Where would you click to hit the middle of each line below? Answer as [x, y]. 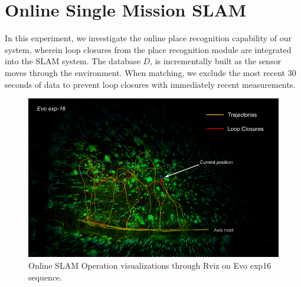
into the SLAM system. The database [73, 61]
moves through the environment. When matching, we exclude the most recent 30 [150, 72]
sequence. [45, 277]
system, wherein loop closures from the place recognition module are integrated [148, 49]
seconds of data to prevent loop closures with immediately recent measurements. [150, 84]
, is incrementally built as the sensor [216, 61]
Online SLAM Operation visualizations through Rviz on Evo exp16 [150, 265]
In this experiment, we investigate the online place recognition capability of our [148, 38]
